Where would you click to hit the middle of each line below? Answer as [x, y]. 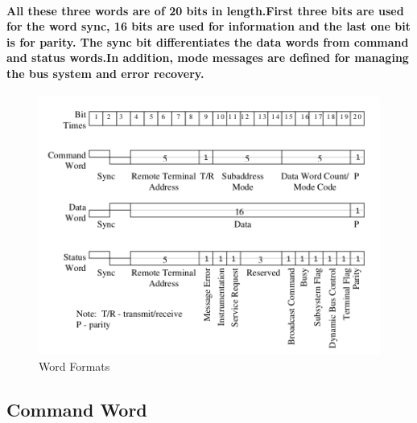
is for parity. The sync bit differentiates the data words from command [208, 41]
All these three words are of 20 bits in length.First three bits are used [205, 10]
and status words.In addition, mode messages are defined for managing [208, 57]
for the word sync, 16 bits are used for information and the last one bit [208, 26]
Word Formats [74, 366]
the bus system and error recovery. [105, 73]
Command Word [77, 409]
